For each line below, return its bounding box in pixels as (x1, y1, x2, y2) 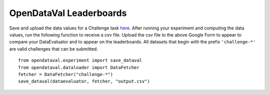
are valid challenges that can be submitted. (9, 45, 98, 52)
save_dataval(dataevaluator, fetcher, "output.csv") (18, 78, 150, 84)
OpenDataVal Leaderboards (9, 7, 127, 18)
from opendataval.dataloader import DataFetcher (18, 64, 139, 70)
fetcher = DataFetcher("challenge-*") (18, 71, 113, 77)
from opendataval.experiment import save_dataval (18, 57, 142, 63)
